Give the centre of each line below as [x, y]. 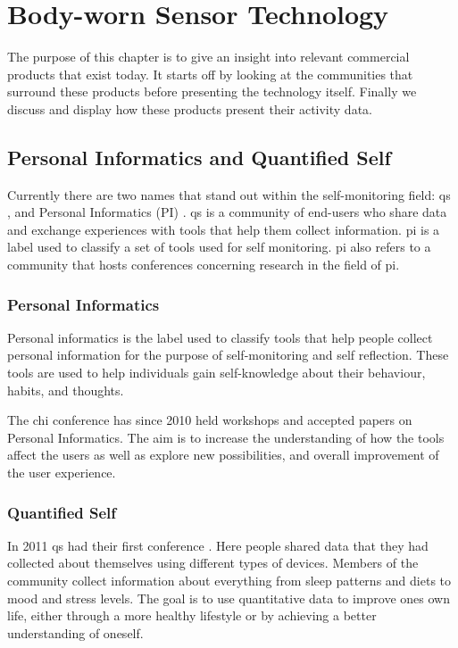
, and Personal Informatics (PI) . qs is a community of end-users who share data [227, 212]
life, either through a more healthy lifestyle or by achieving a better [192, 615]
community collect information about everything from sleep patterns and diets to [229, 581]
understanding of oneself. [75, 632]
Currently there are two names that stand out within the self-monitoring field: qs [229, 194]
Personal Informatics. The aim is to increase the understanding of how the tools [226, 437]
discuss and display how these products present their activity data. [190, 108]
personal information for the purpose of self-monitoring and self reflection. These [228, 355]
